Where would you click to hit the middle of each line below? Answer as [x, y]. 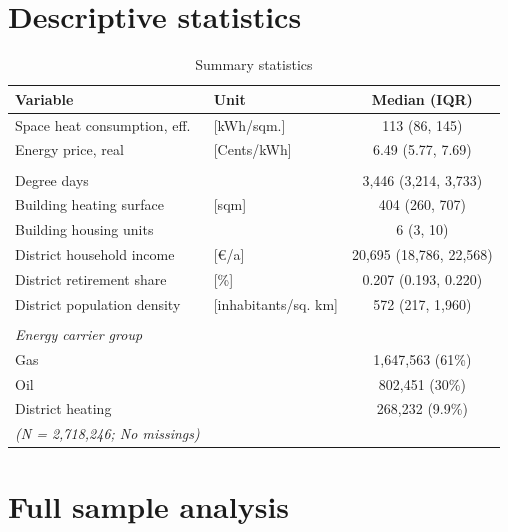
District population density [98, 303]
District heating [63, 408]
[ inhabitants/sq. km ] [275, 303]
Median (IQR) [422, 98]
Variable [44, 98]
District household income [95, 254]
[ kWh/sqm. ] [249, 124]
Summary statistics [254, 64]
